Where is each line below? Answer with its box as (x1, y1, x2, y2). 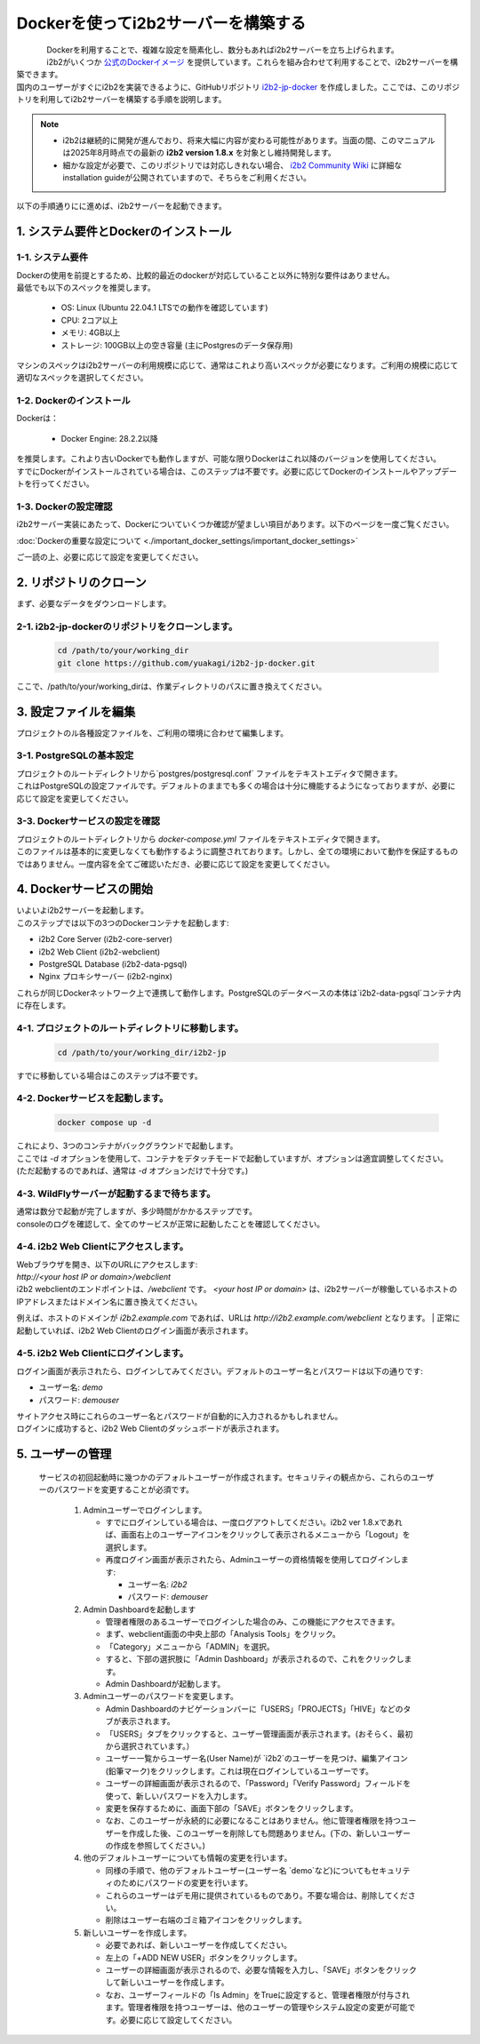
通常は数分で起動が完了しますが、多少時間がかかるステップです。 (16, 1206, 258, 1217)
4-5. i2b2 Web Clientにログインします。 (16, 1347, 189, 1360)
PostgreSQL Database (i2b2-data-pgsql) (38, 959, 188, 970)
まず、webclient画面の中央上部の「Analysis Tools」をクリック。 (105, 1629, 341, 1640)
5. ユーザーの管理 (16, 1447, 112, 1462)
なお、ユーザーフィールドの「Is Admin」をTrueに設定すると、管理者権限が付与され (105, 1989, 411, 2000)
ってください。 (39, 478, 94, 489)
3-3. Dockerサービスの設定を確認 (16, 815, 160, 827)
